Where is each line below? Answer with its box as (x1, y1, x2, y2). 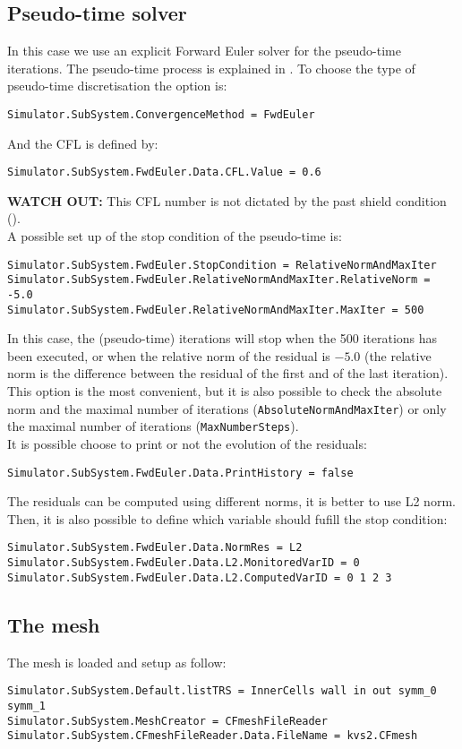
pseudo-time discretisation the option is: (7, 76, 227, 95)
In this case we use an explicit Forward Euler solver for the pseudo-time (7, 41, 401, 60)
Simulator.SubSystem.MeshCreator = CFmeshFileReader (7, 714, 328, 727)
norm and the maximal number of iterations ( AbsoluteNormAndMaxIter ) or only (7, 399, 447, 418)
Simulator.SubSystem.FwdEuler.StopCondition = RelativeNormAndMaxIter (7, 258, 437, 271)
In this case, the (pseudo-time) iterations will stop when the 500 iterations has (7, 329, 438, 348)
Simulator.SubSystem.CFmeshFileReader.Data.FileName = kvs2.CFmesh (7, 729, 418, 743)
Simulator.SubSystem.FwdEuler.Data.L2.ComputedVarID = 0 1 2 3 (7, 571, 392, 584)
